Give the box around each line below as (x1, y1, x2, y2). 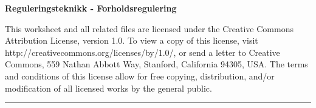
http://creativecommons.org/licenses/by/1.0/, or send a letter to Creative (5, 46, 280, 58)
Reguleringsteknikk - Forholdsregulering (5, 2, 177, 14)
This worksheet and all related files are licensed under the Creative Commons (5, 22, 294, 35)
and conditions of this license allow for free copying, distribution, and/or (5, 69, 275, 82)
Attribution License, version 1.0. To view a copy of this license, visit (5, 34, 258, 47)
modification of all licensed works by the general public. (5, 81, 212, 94)
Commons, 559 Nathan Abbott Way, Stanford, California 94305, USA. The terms (5, 58, 308, 70)
